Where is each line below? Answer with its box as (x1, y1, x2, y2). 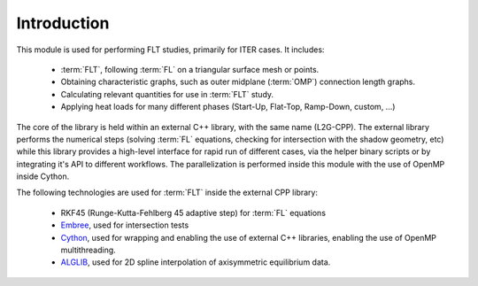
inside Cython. (16, 171, 70, 182)
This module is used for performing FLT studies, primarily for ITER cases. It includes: (16, 44, 325, 55)
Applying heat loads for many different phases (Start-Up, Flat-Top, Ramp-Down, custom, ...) (60, 102, 396, 112)
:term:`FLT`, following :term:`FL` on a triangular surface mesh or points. (60, 64, 320, 74)
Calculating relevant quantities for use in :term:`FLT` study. (60, 89, 274, 99)
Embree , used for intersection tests (60, 220, 189, 230)
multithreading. (60, 244, 117, 256)
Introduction (16, 13, 110, 33)
